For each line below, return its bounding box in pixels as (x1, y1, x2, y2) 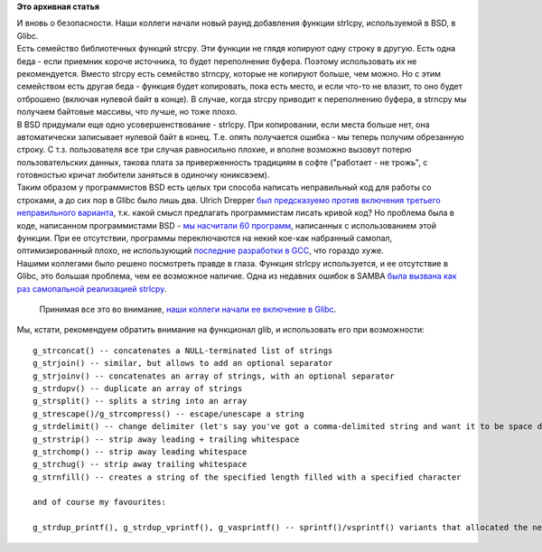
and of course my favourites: (33, 497, 167, 508)
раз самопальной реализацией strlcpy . (16, 283, 167, 294)
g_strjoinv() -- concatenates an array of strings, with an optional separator (33, 370, 395, 381)
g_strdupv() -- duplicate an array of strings (33, 383, 243, 393)
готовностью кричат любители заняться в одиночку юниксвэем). (16, 170, 270, 181)
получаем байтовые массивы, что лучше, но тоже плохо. (16, 107, 238, 117)
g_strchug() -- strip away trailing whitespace (33, 459, 248, 470)
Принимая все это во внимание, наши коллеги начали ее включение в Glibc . (39, 304, 337, 314)
